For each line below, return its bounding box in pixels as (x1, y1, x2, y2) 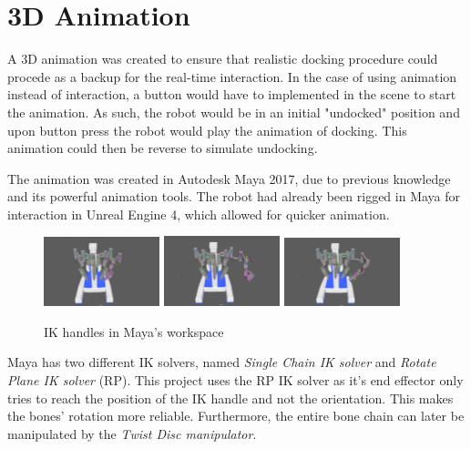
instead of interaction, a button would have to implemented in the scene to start (7, 85, 456, 104)
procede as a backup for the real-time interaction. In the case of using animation (7, 66, 457, 86)
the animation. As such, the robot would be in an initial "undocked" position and (7, 102, 460, 121)
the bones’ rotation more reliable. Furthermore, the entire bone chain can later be (7, 406, 465, 425)
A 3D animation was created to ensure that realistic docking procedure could (7, 49, 438, 68)
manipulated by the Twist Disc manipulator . (7, 423, 257, 443)
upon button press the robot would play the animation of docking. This (7, 120, 407, 139)
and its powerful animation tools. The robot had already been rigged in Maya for (7, 187, 461, 206)
